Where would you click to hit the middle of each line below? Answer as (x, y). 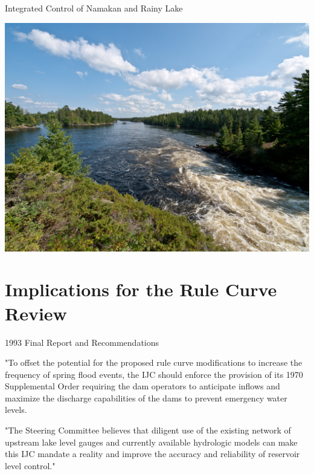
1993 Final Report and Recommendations (82, 342)
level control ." (30, 465)
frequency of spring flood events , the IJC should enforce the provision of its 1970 (154, 374)
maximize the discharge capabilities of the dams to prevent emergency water (146, 398)
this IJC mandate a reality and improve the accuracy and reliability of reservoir (152, 454)
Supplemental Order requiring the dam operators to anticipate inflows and (143, 386)
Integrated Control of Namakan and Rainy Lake (94, 8)
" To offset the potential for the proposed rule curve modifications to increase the (154, 362)
